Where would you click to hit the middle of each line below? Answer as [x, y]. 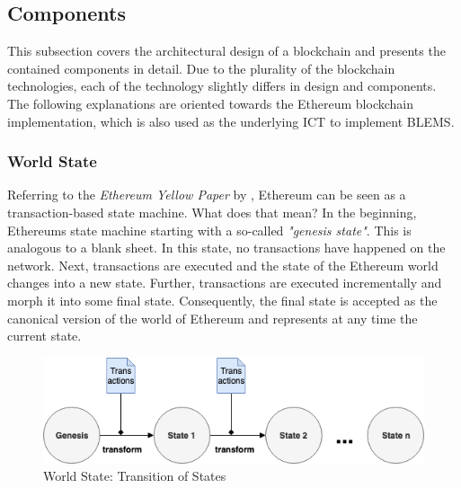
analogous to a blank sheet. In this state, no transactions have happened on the [226, 248]
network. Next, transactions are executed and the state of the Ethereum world [223, 265]
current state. [44, 336]
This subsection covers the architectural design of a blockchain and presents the [226, 51]
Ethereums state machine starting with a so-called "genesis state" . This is [209, 230]
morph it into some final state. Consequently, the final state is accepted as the [222, 300]
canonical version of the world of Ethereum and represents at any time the [213, 318]
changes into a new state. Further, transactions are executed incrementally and [225, 283]
